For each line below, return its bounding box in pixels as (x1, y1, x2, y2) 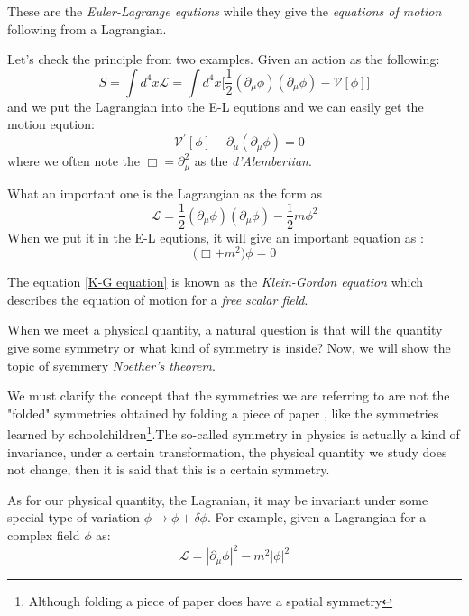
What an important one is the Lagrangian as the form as (7, 183, 322, 202)
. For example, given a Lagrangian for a (207, 508, 427, 527)
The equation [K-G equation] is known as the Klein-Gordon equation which (7, 272, 424, 291)
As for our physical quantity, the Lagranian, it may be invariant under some (7, 490, 428, 509)
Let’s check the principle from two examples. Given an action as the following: (7, 50, 440, 69)
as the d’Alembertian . (194, 152, 312, 170)
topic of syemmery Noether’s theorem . (7, 355, 216, 374)
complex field (7, 526, 80, 545)
